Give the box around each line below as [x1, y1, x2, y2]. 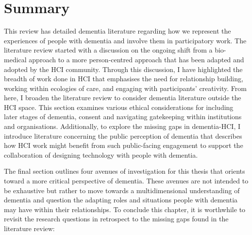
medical [4, 54, 27, 64]
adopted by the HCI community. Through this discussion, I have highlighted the [4, 64, 243, 74]
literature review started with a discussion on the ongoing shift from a [4, 45, 213, 55]
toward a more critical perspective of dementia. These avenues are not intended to [4, 176, 249, 186]
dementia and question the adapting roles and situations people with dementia [4, 195, 238, 205]
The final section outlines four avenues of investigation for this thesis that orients [4, 166, 245, 176]
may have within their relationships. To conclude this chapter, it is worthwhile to [4, 204, 246, 214]
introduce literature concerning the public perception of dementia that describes [4, 130, 242, 141]
